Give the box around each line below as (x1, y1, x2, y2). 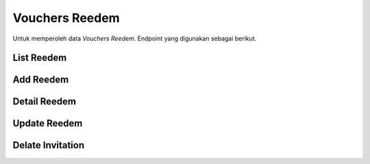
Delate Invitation (12, 139, 85, 151)
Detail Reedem (12, 96, 77, 108)
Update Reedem (12, 117, 83, 130)
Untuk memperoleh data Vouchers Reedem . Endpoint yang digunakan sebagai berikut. (12, 34, 257, 43)
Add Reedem (12, 74, 69, 86)
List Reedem (12, 52, 67, 64)
